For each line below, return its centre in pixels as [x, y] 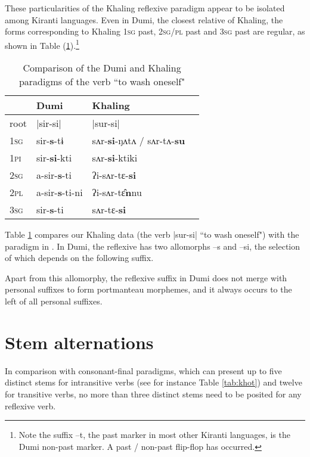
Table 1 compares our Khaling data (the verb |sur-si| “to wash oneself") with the [152, 234]
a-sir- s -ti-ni [59, 192]
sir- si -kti [54, 158]
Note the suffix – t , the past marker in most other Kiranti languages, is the [154, 435]
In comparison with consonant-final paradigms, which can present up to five [143, 370]
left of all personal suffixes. [54, 301]
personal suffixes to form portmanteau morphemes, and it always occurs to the [148, 289]
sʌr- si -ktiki [115, 158]
